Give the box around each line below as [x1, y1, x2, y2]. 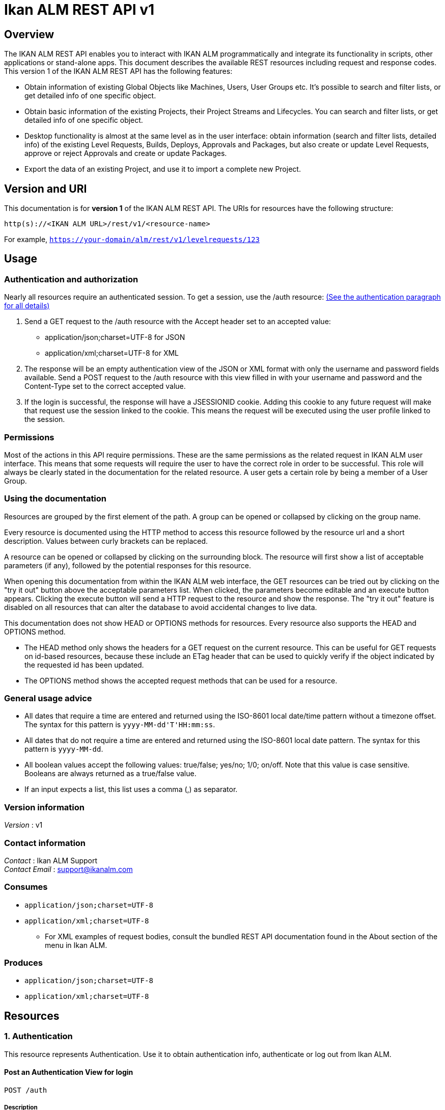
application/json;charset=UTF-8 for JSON [45, 333, 185, 342]
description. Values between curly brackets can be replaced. [4, 536, 208, 545]
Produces [4, 958, 43, 968]
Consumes [4, 882, 48, 892]
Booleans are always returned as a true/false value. [24, 769, 197, 778]
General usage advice [4, 693, 92, 704]
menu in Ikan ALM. [45, 940, 107, 949]
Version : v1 [4, 821, 43, 830]
